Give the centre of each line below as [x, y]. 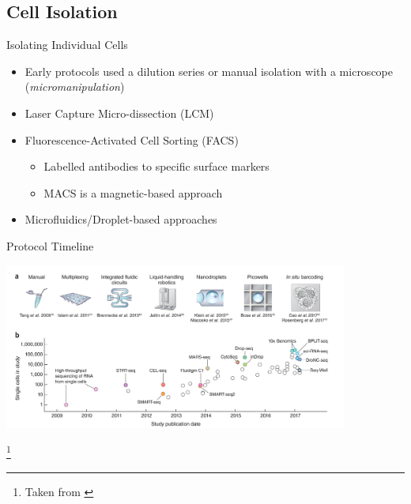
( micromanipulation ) [75, 87]
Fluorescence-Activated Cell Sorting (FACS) [132, 139]
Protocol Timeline [50, 245]
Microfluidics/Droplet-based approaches [121, 219]
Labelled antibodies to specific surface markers [156, 166]
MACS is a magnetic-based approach [133, 192]
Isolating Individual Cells [67, 45]
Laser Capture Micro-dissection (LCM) [119, 113]
